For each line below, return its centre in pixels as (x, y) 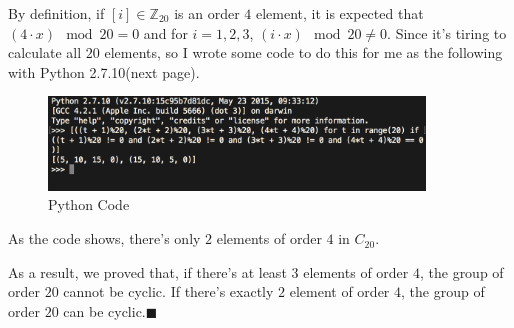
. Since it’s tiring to (447, 32)
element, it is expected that (339, 13)
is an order (207, 13)
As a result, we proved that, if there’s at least (147, 271)
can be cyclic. (104, 310)
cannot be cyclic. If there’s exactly (168, 291)
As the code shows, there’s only (104, 238)
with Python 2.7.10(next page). (104, 71)
